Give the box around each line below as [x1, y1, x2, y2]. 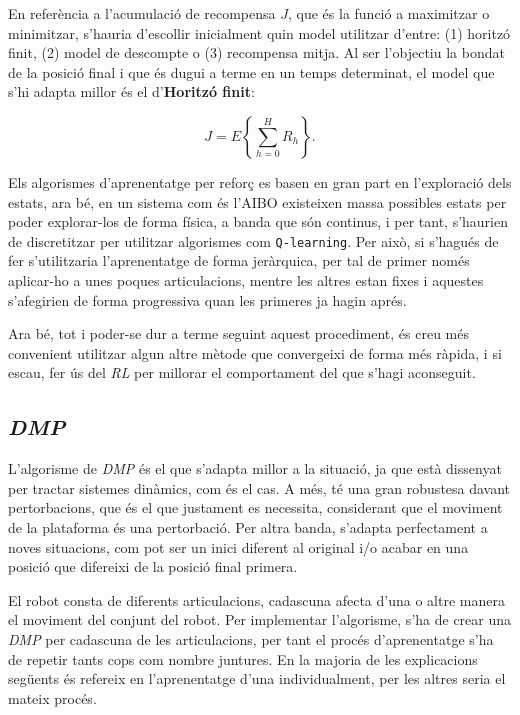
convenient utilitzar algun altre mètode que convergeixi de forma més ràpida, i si [8, 342, 502, 363]
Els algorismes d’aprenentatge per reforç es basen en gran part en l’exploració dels [8, 171, 512, 192]
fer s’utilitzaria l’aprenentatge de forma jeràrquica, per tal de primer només [8, 250, 470, 271]
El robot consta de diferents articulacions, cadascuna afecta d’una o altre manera [8, 589, 505, 610]
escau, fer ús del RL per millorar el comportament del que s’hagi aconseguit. [8, 362, 476, 383]
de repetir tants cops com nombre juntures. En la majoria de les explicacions [8, 648, 478, 669]
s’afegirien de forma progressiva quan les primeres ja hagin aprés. [8, 289, 407, 310]
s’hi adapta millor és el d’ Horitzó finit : [8, 81, 255, 102]
